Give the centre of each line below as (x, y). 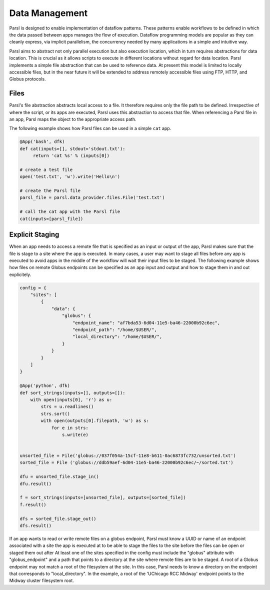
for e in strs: (70, 428)
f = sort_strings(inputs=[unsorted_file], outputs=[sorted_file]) (103, 498)
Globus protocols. (27, 79)
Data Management (48, 13)
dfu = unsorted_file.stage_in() (59, 477)
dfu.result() (36, 483)
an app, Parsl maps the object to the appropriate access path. (73, 119)
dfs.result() (36, 525)
